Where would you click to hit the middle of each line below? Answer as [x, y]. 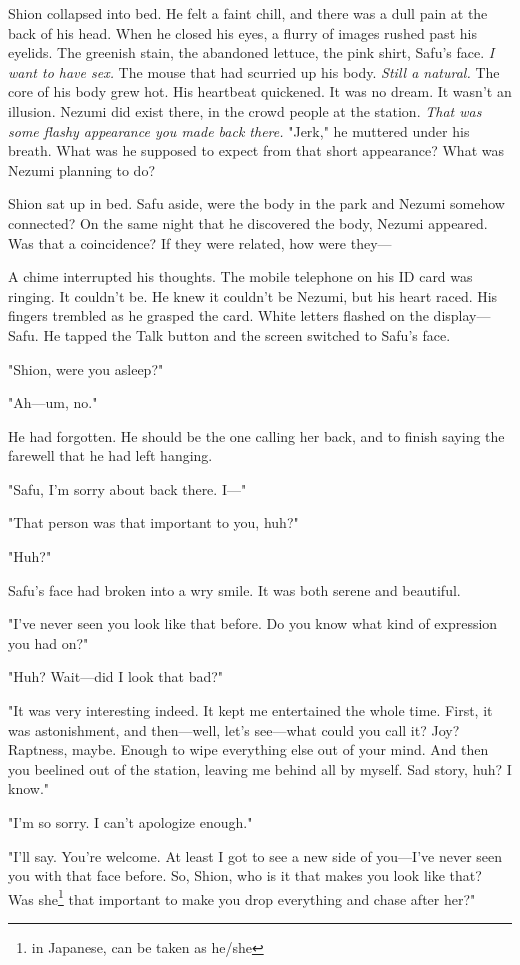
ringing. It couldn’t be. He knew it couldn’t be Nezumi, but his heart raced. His [253, 295]
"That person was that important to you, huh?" [153, 522]
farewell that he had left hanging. [110, 455]
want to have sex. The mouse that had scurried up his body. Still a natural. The [254, 71]
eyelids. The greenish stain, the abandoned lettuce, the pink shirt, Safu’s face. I [251, 52]
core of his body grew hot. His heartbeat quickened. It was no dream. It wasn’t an [260, 91]
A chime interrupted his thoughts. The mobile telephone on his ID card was [240, 276]
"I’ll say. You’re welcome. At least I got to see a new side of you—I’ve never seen [255, 855]
